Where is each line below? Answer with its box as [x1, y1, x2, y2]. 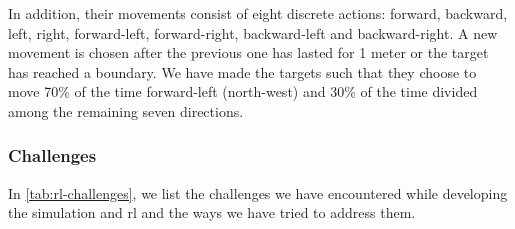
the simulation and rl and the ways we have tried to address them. [8, 202, 416, 223]
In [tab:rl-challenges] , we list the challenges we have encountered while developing [8, 182, 508, 203]
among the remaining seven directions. [8, 100, 244, 121]
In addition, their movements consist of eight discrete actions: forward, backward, [8, 3, 508, 23]
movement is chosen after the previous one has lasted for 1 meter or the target [8, 42, 489, 63]
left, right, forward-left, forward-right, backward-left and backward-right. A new [8, 22, 498, 43]
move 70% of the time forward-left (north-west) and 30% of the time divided [8, 81, 478, 102]
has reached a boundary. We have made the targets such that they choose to [8, 61, 477, 82]
